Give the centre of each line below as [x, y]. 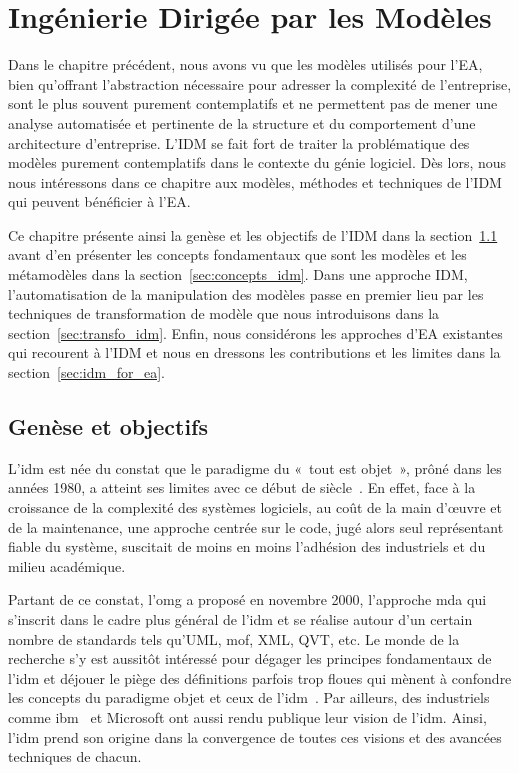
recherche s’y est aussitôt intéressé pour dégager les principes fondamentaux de [250, 658]
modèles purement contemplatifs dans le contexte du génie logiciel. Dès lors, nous [257, 162]
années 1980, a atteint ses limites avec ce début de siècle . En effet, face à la [242, 487]
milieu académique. [67, 565]
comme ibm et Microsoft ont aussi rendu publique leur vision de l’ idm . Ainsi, [247, 716]
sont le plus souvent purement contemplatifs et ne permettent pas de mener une [253, 103]
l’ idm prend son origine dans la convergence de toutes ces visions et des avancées [255, 736]
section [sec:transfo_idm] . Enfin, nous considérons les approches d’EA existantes [255, 332]
